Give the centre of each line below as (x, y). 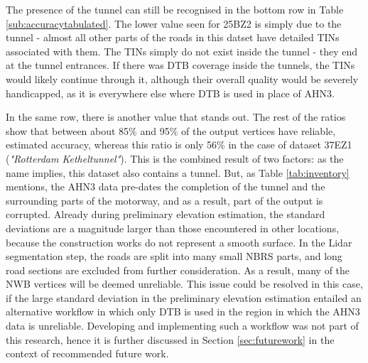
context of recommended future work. (87, 353)
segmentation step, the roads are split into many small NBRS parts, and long (174, 256)
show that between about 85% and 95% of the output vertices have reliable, (171, 130)
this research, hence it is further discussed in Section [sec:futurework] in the (170, 339)
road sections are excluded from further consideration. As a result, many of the (178, 270)
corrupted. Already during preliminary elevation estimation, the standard (166, 214)
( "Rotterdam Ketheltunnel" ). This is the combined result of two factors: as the (175, 158)
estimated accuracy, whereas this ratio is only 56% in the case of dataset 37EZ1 (179, 145)
